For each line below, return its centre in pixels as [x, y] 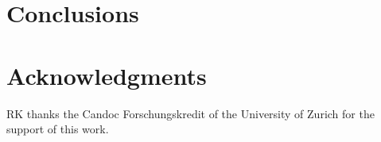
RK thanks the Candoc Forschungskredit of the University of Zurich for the [190, 113]
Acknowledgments [107, 75]
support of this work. [58, 129]
